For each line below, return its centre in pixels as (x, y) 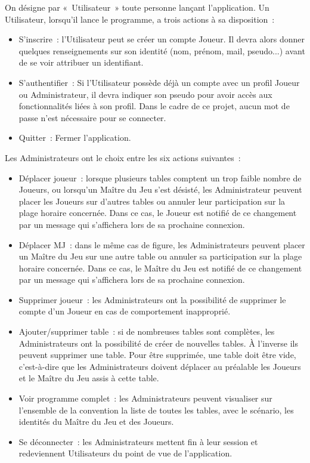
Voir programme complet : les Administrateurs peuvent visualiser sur (145, 398)
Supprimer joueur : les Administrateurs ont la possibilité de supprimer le (152, 299)
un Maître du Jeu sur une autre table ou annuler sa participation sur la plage (160, 256)
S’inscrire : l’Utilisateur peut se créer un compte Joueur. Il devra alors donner (162, 39)
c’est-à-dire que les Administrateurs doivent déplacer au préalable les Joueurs (160, 366)
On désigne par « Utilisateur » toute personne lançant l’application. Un (137, 7)
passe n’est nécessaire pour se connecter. (92, 117)
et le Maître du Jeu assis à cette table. (89, 378)
